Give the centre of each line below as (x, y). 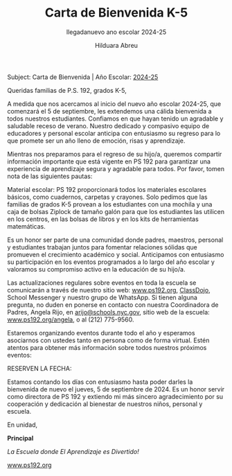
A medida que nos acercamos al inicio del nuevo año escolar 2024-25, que (114, 104)
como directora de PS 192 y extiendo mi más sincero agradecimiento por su (115, 396)
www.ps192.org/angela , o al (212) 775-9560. (71, 319)
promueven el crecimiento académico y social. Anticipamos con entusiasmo (116, 254)
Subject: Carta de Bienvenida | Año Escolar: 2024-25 (83, 77)
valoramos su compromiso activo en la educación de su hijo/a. (96, 269)
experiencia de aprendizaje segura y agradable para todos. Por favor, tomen (116, 168)
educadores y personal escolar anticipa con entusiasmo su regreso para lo (114, 133)
